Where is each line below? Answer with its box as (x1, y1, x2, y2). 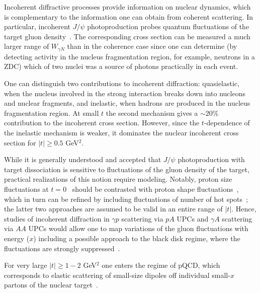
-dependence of (204, 117, 250, 128)
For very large (4, 260, 47, 270)
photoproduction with (178, 154, 245, 165)
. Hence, (231, 203, 256, 214)
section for (4, 137, 36, 148)
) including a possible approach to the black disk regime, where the (33, 233, 240, 243)
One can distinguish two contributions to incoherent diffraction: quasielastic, (4, 78, 239, 89)
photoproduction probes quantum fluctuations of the (87, 21, 249, 32)
